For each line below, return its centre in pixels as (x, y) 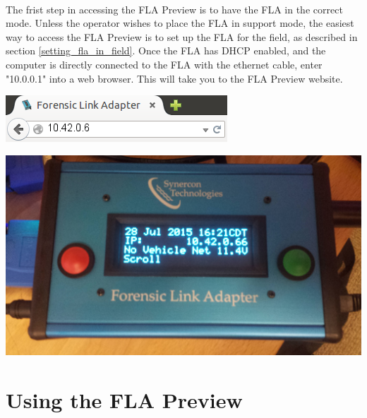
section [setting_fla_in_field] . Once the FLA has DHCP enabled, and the (166, 50)
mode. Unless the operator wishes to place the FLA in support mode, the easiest (180, 23)
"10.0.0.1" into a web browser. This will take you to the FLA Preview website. (174, 78)
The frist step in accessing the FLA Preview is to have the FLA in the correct (174, 9)
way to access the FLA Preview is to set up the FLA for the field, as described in (182, 36)
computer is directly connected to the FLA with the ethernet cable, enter (164, 64)
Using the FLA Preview (124, 400)
